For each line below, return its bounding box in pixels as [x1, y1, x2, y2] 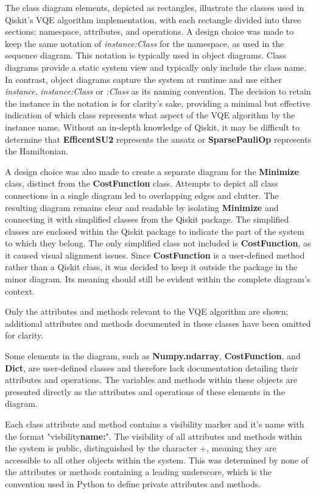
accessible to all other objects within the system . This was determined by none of [5, 453, 308, 466]
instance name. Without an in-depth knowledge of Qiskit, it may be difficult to [5, 120, 300, 133]
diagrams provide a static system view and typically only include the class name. [5, 60, 307, 73]
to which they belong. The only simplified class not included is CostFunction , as [5, 237, 311, 249]
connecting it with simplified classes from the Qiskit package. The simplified [5, 213, 289, 226]
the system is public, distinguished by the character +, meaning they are [5, 442, 276, 454]
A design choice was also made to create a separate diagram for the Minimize [5, 165, 299, 177]
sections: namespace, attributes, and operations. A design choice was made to [5, 25, 294, 38]
